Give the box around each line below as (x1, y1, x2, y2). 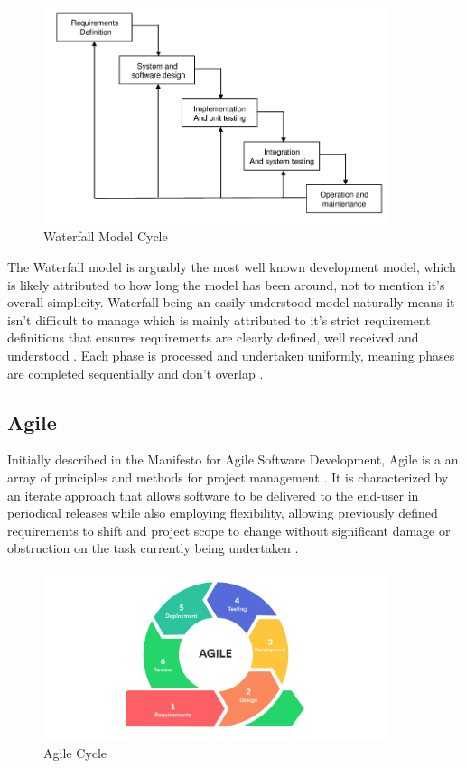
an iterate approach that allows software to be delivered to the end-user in (7, 485, 419, 504)
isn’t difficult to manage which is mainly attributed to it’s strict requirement (7, 310, 431, 329)
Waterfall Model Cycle (43, 227, 168, 246)
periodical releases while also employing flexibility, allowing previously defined (7, 503, 438, 522)
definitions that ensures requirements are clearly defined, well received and (7, 328, 419, 347)
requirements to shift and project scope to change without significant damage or (7, 520, 451, 539)
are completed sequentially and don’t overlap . (7, 363, 264, 382)
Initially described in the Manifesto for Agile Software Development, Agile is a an (7, 450, 459, 469)
